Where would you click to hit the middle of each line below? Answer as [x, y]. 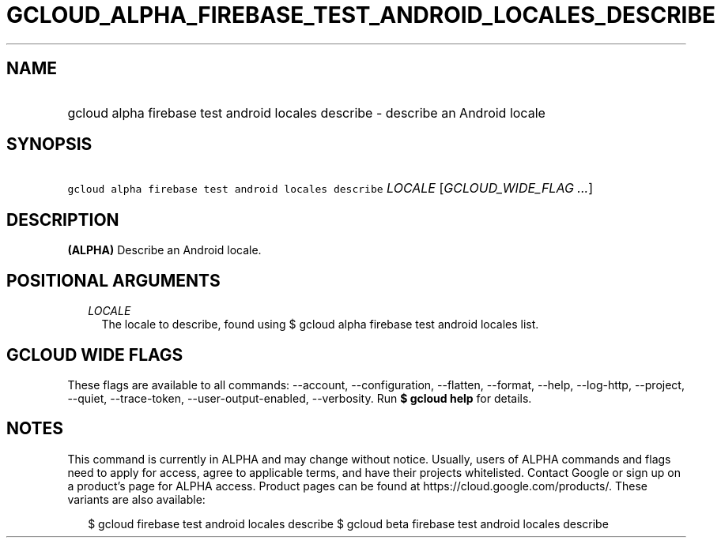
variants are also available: [136, 499]
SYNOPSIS [49, 144]
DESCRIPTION [63, 219]
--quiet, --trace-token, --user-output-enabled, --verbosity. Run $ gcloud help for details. [300, 398]
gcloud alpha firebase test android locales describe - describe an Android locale [306, 113]
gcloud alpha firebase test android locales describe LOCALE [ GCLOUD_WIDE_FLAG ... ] [330, 188]
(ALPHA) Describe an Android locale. [164, 250]
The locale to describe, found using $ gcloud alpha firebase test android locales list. [320, 325]
